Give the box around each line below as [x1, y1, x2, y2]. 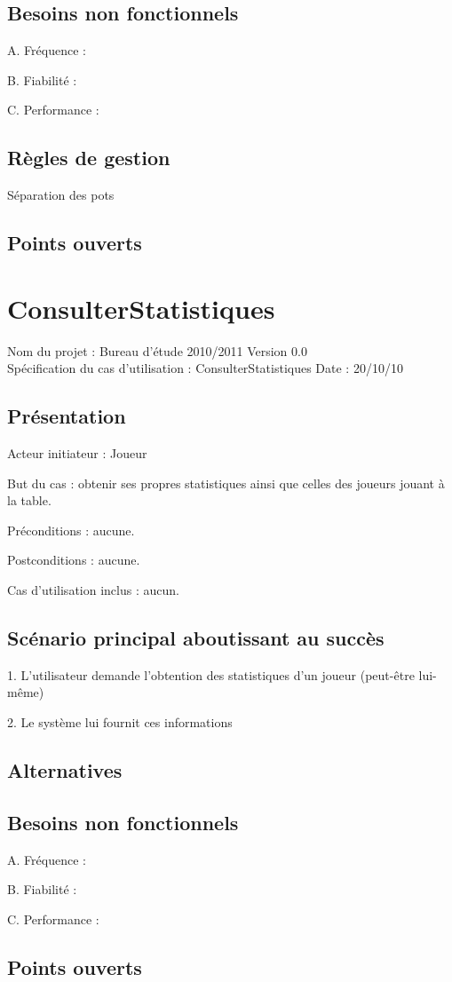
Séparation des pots [7, 186, 115, 204]
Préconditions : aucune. [7, 520, 135, 539]
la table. [7, 491, 52, 510]
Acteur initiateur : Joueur [7, 444, 147, 463]
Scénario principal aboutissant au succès [7, 624, 385, 652]
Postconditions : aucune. [7, 550, 140, 569]
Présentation [7, 402, 126, 430]
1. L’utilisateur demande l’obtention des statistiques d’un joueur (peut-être [7, 665, 415, 684]
